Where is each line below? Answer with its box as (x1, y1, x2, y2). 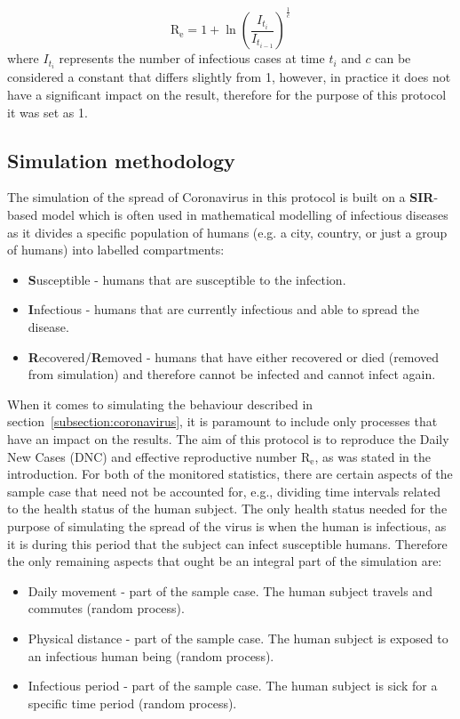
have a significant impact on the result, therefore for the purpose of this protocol (7, 85, 447, 104)
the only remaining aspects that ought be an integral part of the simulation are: (7, 552, 442, 570)
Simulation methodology (7, 146, 235, 174)
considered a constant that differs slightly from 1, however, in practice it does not (7, 68, 451, 86)
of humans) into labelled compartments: (7, 240, 225, 259)
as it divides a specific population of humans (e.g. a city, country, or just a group (7, 222, 448, 241)
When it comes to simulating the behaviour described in (7, 394, 313, 413)
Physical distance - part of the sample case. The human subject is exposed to (28, 628, 448, 647)
